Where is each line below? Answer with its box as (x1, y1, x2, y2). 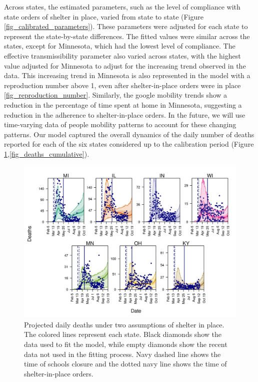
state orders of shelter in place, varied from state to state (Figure (4, 11, 203, 22)
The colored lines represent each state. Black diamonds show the (24, 329, 221, 339)
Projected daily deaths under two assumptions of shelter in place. (24, 319, 224, 329)
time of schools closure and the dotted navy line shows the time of (24, 358, 227, 369)
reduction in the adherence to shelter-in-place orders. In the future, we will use (4, 109, 245, 120)
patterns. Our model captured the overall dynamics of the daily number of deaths (4, 129, 254, 139)
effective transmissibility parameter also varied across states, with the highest (4, 50, 241, 61)
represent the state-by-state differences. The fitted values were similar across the (4, 31, 250, 41)
